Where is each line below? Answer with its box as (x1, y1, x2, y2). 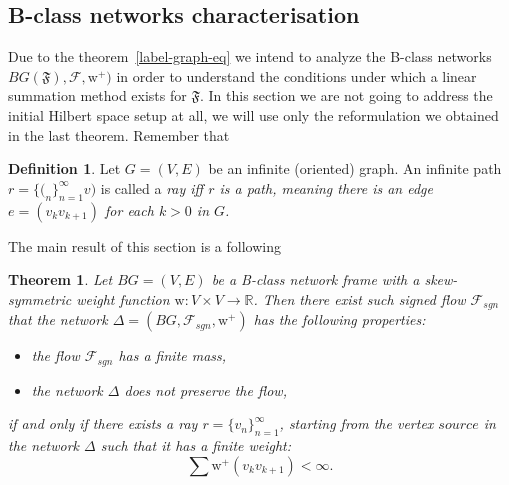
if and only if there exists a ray (8, 413, 198, 434)
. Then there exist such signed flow (253, 288, 466, 309)
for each (105, 199, 154, 220)
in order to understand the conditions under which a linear (116, 65, 477, 86)
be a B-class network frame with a (211, 269, 420, 290)
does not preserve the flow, (124, 379, 287, 400)
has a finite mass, (118, 345, 227, 366)
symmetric (8, 288, 72, 309)
